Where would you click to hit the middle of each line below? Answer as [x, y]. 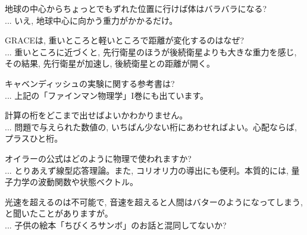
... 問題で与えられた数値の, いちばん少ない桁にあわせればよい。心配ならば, [151, 126]
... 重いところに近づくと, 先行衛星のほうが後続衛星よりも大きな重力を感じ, [151, 51]
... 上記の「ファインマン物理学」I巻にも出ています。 [106, 95]
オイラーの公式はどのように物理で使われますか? [98, 158]
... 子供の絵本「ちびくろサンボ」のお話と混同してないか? [116, 225]
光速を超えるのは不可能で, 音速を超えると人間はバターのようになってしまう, [154, 201]
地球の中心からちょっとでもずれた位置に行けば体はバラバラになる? [136, 8]
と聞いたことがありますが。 [59, 213]
